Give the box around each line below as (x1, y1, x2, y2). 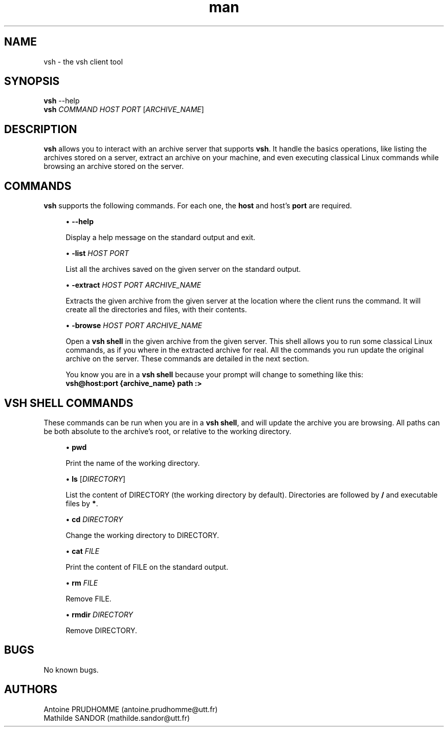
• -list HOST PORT (65, 249, 129, 258)
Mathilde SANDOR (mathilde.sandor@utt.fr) (43, 713, 190, 722)
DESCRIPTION (4, 122, 77, 136)
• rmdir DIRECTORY (65, 610, 133, 619)
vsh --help (43, 96, 80, 105)
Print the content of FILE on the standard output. (65, 562, 229, 571)
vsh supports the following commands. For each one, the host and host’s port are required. (43, 201, 352, 210)
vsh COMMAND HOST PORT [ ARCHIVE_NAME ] (43, 105, 204, 114)
